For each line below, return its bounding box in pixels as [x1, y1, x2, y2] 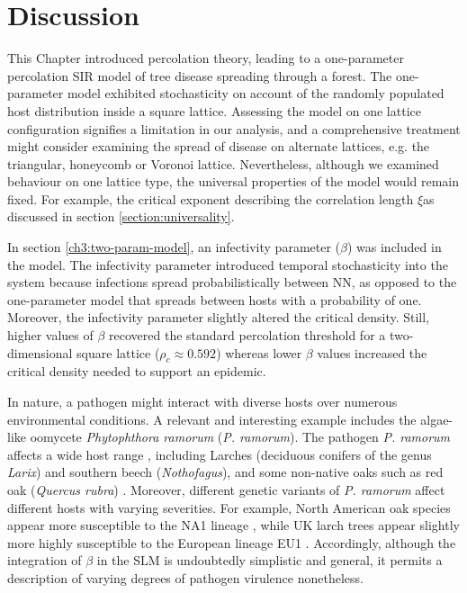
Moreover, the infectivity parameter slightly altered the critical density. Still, [7, 308, 430, 327]
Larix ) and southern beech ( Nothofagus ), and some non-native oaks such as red [7, 463, 444, 481]
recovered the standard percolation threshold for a [109, 326, 386, 345]
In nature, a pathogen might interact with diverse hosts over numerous [7, 392, 398, 411]
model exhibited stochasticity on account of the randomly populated [67, 84, 445, 103]
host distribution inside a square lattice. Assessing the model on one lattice [7, 101, 421, 120]
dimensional [7, 343, 73, 362]
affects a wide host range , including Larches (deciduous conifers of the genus [7, 445, 432, 463]
